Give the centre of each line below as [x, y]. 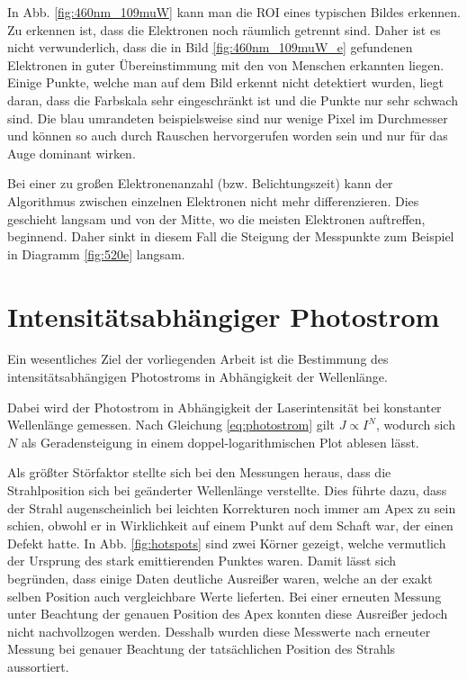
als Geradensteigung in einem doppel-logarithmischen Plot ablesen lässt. [220, 442]
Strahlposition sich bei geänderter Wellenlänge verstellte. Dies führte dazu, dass [227, 490]
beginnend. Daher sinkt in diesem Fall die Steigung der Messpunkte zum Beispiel [231, 236]
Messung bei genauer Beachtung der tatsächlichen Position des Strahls [202, 649]
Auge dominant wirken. [72, 153]
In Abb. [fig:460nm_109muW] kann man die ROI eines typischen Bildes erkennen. [234, 12]
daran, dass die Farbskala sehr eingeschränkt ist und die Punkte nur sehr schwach [233, 100]
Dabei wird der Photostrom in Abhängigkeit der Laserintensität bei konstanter [225, 407]
